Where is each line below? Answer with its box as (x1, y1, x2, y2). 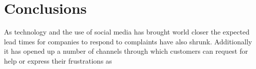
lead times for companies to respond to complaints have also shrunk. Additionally (4, 36, 252, 46)
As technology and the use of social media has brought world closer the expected (4, 27, 250, 37)
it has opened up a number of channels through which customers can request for (4, 46, 248, 56)
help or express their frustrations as (4, 55, 112, 66)
